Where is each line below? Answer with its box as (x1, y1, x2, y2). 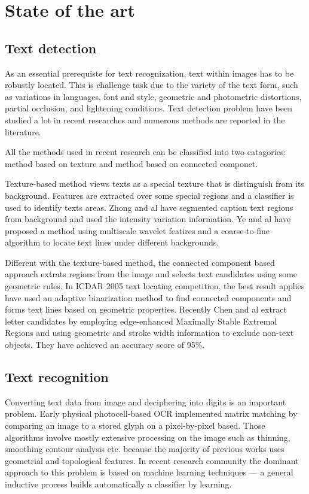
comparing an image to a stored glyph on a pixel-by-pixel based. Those (5, 419, 265, 432)
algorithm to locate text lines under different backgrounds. (5, 236, 219, 248)
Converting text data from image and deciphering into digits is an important (5, 395, 286, 408)
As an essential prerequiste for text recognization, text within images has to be (5, 66, 294, 79)
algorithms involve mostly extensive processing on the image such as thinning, (5, 431, 290, 443)
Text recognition (5, 368, 109, 386)
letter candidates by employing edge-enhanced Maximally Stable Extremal (5, 314, 277, 327)
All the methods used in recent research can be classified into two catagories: (5, 146, 286, 158)
